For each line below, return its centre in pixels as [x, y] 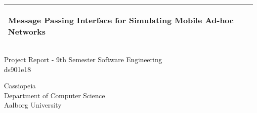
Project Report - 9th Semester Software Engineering [83, 59]
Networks [27, 31]
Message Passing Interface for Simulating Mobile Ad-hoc [121, 20]
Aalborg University [33, 105]
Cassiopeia [20, 86]
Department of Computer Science [55, 95]
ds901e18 [18, 69]
